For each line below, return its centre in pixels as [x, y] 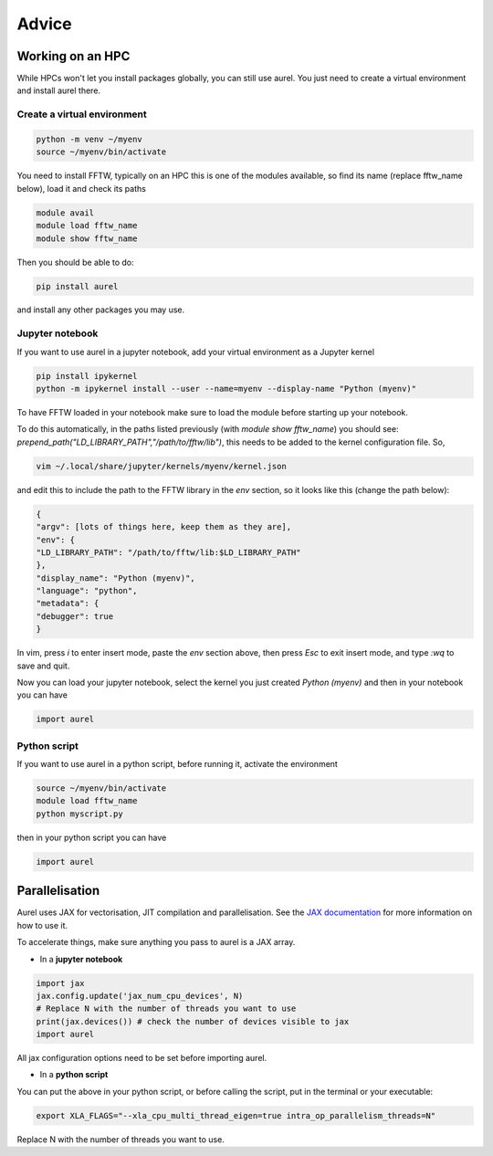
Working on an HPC [73, 56]
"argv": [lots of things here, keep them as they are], [164, 527]
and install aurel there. [58, 90]
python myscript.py [79, 814]
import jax [60, 983]
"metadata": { [68, 604]
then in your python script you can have [92, 837]
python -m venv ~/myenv [89, 139]
